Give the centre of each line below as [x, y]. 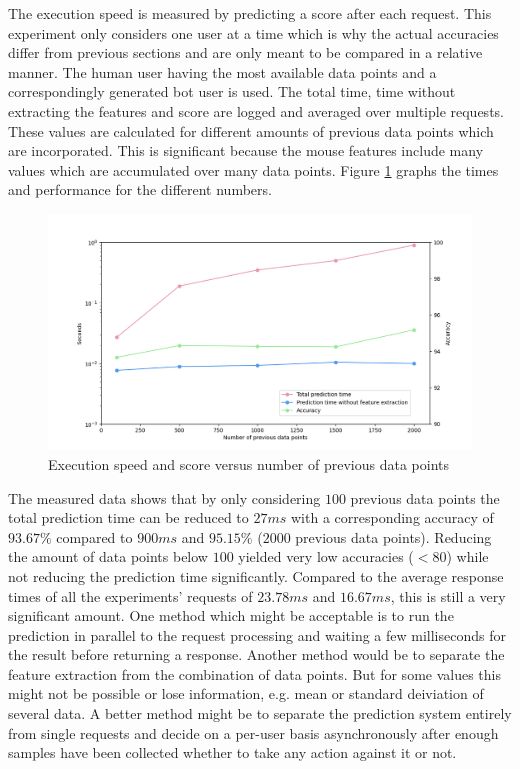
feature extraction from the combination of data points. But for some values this [254, 673]
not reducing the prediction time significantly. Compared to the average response [256, 575]
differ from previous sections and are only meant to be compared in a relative [245, 52]
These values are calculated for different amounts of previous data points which [251, 130]
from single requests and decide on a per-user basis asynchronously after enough [253, 732]
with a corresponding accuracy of [392, 517]
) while [467, 556]
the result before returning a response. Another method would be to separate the [256, 654]
